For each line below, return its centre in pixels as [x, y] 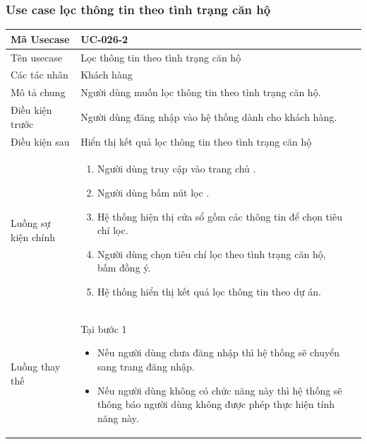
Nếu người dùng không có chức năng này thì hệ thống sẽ [219, 390]
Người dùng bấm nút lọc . [153, 192]
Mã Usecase [40, 39]
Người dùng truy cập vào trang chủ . [176, 169]
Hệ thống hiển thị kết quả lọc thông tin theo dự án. [209, 291]
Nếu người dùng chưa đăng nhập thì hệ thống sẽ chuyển [218, 352]
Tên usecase [36, 57]
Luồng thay [36, 366]
